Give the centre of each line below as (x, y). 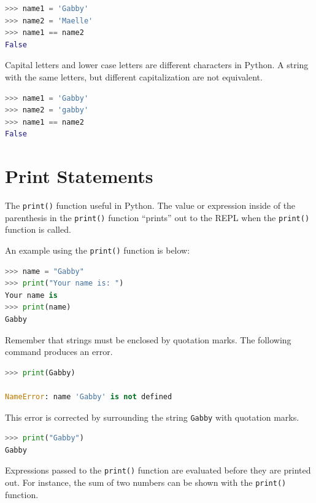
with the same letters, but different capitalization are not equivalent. (134, 76)
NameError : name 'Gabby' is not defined (89, 396)
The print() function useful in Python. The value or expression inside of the (150, 205)
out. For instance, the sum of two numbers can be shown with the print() (146, 482)
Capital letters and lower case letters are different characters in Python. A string (157, 65)
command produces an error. (59, 352)
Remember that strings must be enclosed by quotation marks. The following (148, 339)
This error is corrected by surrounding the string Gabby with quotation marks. (152, 417)
